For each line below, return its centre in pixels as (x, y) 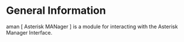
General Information (56, 11)
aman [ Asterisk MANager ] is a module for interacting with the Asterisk (92, 26)
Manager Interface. (29, 32)
